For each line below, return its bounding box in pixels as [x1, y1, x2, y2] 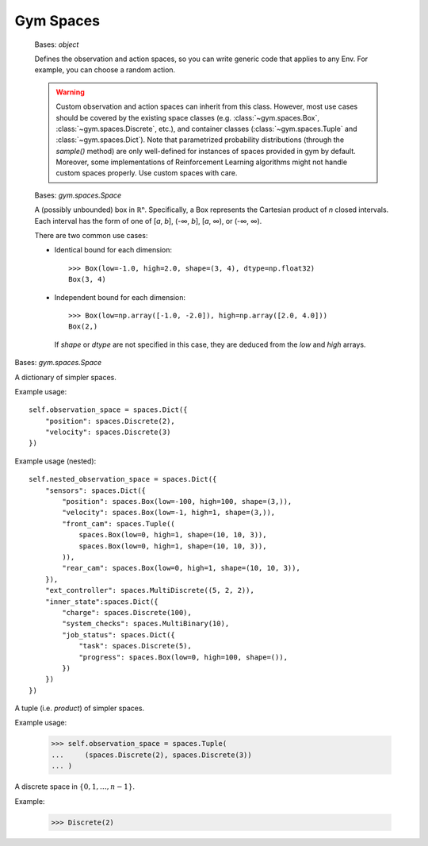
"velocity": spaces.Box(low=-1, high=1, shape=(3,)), [62, 508, 276, 517]
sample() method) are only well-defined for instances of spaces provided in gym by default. [55, 146, 356, 156]
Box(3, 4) [68, 275, 106, 284]
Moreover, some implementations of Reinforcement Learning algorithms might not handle [55, 157, 348, 167]
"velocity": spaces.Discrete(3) [44, 428, 171, 436]
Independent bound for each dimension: [54, 292, 186, 302]
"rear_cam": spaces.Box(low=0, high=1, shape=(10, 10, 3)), [62, 563, 300, 573]
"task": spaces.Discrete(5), [78, 641, 192, 651]
